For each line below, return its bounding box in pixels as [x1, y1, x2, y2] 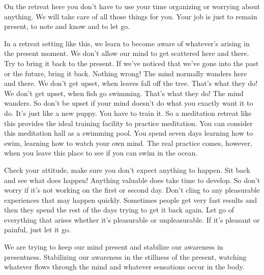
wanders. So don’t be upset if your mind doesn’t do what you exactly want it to [4, 98, 253, 108]
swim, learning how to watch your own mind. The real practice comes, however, [4, 137, 252, 148]
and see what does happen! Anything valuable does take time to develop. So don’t [4, 174, 260, 185]
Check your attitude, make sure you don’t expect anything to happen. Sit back [4, 164, 250, 175]
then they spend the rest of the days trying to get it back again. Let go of [4, 204, 234, 215]
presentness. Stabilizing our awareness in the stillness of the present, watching [4, 251, 247, 262]
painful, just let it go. [4, 224, 71, 235]
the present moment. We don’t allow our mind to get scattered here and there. [4, 48, 249, 58]
